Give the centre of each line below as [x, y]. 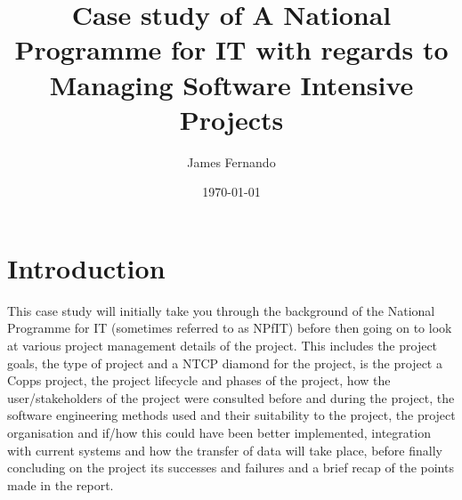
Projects [231, 119]
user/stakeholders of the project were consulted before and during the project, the [231, 397]
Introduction [86, 267]
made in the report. [61, 484]
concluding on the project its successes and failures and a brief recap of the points [231, 468]
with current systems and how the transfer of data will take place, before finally [225, 450]
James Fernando [231, 161]
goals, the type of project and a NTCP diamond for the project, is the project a [225, 363]
